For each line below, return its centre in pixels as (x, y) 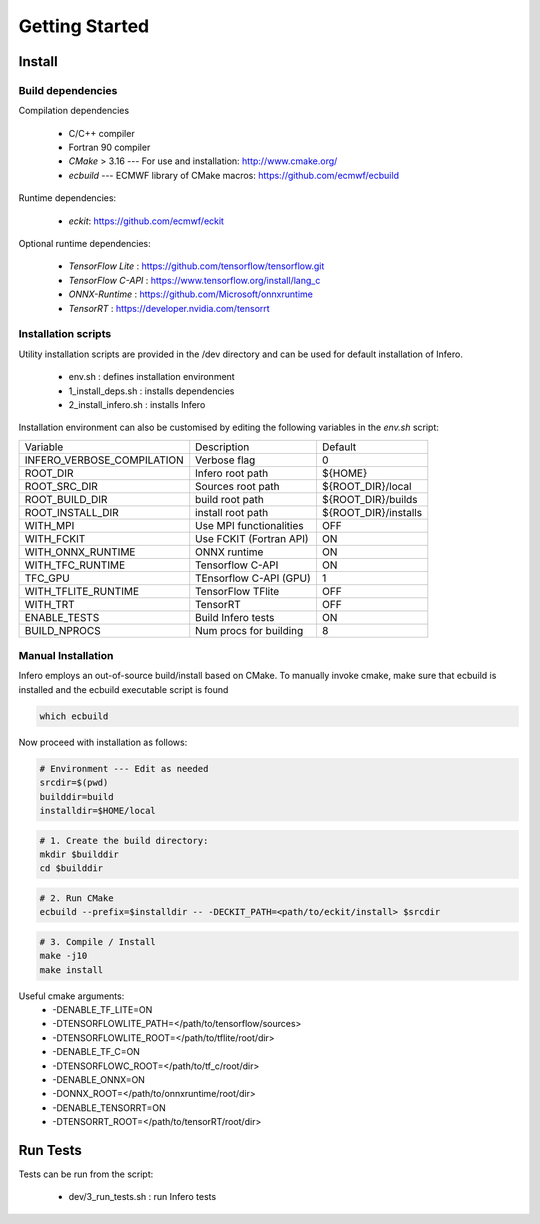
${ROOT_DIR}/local (366, 486)
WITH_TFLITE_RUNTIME (82, 591)
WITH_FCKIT (55, 538)
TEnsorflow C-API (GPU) (253, 578)
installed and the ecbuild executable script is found (123, 689)
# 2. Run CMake (76, 898)
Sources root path (237, 486)
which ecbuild (74, 716)
